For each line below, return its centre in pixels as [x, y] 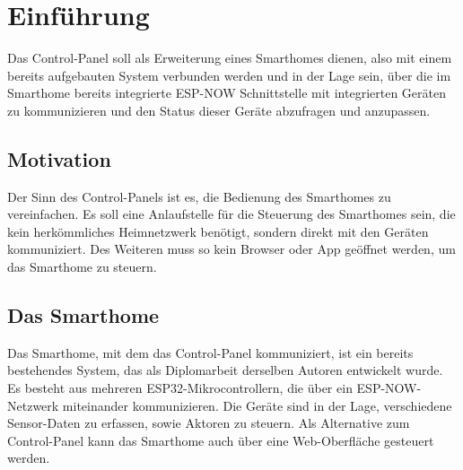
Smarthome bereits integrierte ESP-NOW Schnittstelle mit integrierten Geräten [227, 93]
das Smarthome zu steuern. [82, 267]
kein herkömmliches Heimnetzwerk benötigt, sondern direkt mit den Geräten [218, 231]
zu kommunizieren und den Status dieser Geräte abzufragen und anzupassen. [219, 110]
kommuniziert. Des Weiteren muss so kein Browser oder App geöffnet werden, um [231, 249]
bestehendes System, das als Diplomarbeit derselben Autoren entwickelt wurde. [225, 370]
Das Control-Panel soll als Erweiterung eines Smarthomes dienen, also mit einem [230, 58]
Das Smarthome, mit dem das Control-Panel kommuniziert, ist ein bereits [210, 352]
